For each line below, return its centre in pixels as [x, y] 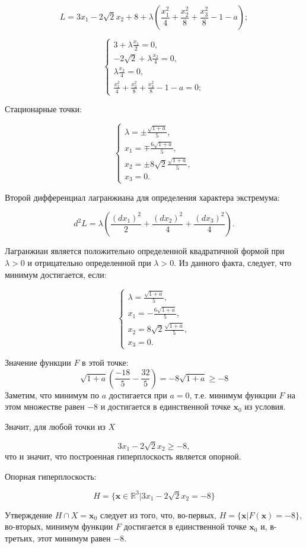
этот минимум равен [74, 538]
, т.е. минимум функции [233, 395]
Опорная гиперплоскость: [51, 476]
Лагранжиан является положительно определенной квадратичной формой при [145, 251]
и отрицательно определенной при [89, 262]
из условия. [265, 406]
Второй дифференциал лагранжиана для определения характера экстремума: [142, 197]
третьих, [20, 538]
